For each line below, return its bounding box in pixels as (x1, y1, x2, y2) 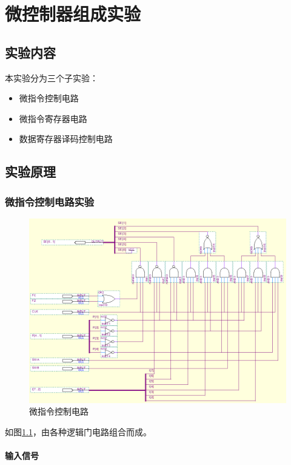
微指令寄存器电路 (19, 112, 87, 124)
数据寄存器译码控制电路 (19, 132, 113, 145)
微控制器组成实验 (5, 1, 141, 26)
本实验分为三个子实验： (5, 71, 98, 84)
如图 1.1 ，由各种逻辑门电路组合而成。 (5, 426, 152, 438)
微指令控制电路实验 (5, 194, 95, 209)
